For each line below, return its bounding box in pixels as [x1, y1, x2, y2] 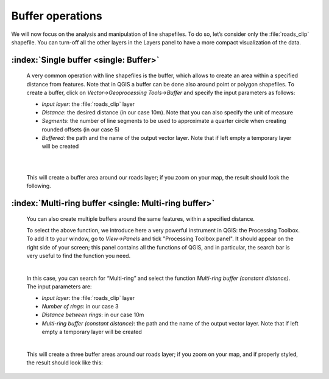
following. [26, 183, 51, 190]
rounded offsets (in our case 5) [41, 125, 120, 133]
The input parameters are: [26, 283, 92, 290]
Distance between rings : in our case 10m [41, 311, 144, 319]
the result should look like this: [26, 359, 103, 366]
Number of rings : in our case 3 [41, 302, 119, 310]
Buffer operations [11, 9, 103, 23]
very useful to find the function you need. [26, 252, 131, 259]
